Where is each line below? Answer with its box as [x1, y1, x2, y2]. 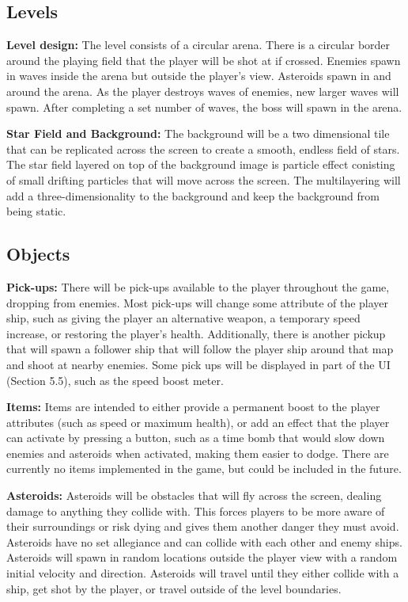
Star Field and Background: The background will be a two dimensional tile [6, 125, 390, 142]
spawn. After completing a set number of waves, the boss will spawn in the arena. [6, 98, 402, 115]
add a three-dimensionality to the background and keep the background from [6, 187, 380, 204]
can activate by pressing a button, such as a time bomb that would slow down [6, 429, 385, 446]
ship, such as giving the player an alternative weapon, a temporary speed [6, 310, 361, 326]
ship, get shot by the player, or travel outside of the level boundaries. [6, 580, 342, 596]
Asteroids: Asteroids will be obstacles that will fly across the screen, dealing [6, 487, 382, 504]
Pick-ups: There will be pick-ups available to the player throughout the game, [6, 278, 390, 295]
